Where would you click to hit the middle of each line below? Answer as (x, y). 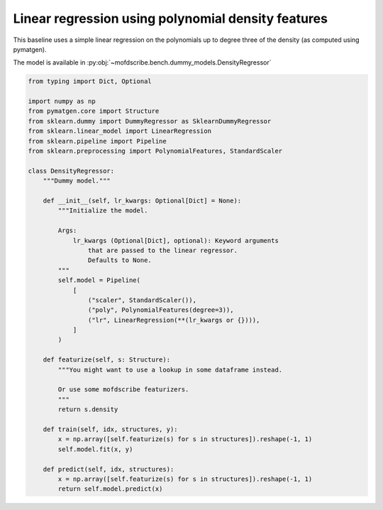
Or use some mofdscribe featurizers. (123, 390)
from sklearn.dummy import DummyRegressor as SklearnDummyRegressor (150, 121)
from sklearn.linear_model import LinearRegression (120, 131)
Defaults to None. (120, 260)
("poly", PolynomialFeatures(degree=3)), (161, 310)
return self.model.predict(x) (110, 489)
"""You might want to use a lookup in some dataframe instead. (170, 370)
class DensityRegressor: (71, 171)
